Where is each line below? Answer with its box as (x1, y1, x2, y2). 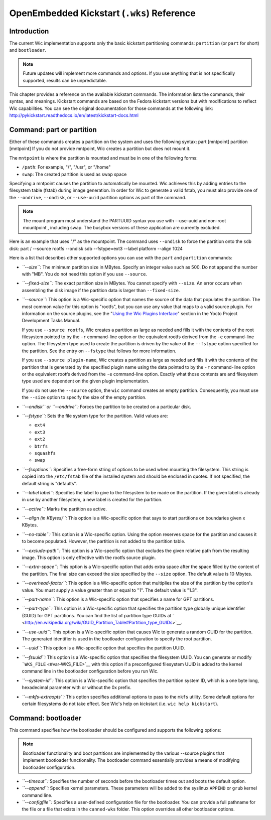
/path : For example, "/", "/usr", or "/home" (22, 164, 111, 170)
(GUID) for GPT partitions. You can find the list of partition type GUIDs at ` (22, 612, 174, 618)
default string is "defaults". (22, 480, 77, 486)
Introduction (9, 27, 49, 35)
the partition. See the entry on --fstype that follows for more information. (22, 348, 177, 354)
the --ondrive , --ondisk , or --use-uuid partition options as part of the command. (9, 194, 187, 200)
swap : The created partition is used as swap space (22, 171, 127, 177)
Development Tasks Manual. (22, 318, 80, 324)
